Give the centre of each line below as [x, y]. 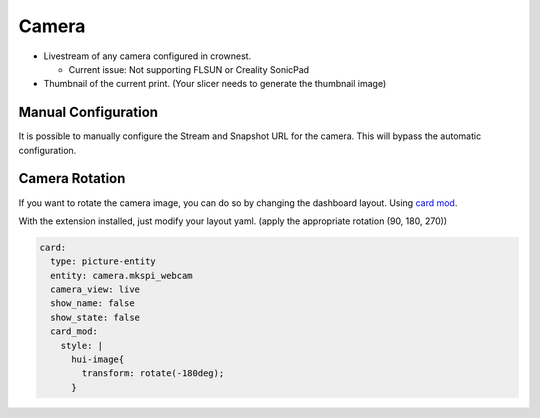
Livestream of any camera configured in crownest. [147, 56]
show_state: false [95, 317]
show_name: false [92, 303]
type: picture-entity [103, 261]
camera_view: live [95, 289]
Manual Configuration [88, 112]
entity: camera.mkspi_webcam [122, 275]
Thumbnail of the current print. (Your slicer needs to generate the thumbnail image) [215, 84]
